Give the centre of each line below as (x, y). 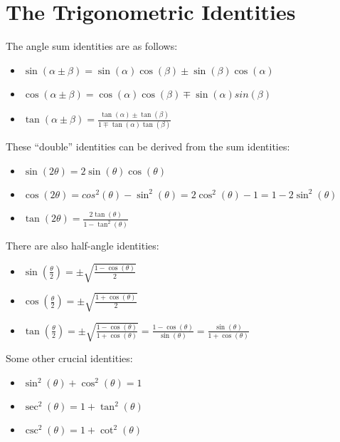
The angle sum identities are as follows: (92, 46)
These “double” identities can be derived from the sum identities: (148, 147)
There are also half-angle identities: (83, 246)
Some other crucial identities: (69, 358)
